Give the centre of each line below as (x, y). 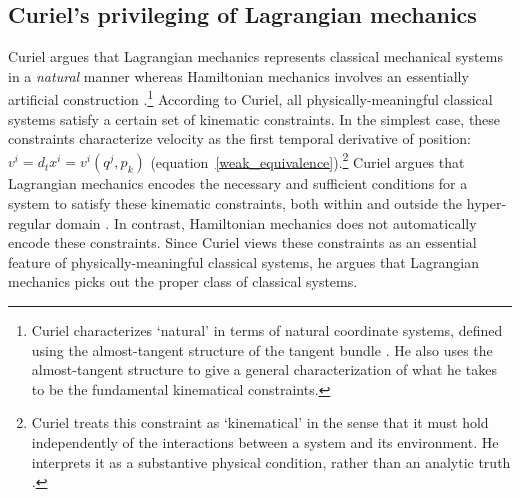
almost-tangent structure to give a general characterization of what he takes (264, 369)
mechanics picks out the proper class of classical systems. (183, 281)
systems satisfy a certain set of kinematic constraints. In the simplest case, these (254, 118)
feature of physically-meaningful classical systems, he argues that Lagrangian (244, 261)
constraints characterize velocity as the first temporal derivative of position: (239, 138)
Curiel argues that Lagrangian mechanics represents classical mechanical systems (255, 56)
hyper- (486, 203)
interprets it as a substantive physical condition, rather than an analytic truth (271, 461)
